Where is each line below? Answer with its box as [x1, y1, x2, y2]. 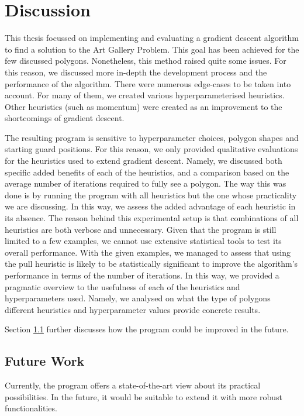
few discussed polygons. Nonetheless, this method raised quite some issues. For [5, 54, 286, 67]
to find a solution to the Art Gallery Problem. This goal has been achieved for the [5, 43, 299, 55]
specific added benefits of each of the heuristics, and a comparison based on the [5, 166, 289, 178]
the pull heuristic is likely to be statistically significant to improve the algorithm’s [5, 257, 298, 270]
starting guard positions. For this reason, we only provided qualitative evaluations [5, 143, 298, 155]
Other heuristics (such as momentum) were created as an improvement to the [5, 100, 282, 112]
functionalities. [5, 402, 57, 414]
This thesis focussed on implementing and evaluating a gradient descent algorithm [5, 32, 299, 44]
